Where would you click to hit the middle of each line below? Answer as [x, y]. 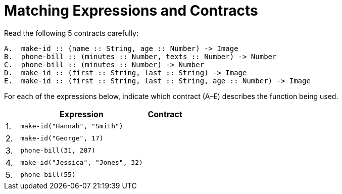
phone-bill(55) [48, 175]
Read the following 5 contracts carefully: [71, 33]
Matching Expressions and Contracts [131, 11]
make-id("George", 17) [62, 138]
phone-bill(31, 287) [58, 151]
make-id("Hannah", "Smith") [72, 126]
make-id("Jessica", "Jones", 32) [82, 163]
